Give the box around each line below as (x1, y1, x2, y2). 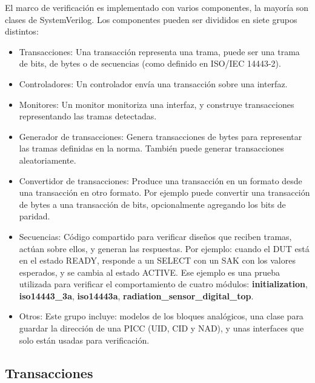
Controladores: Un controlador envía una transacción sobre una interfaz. (19, 77, 288, 90)
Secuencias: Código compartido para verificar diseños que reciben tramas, (19, 230, 292, 242)
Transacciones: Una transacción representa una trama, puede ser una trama (19, 45, 300, 58)
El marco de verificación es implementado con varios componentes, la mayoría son (5, 1, 309, 13)
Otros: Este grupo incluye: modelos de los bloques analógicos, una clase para (19, 310, 303, 322)
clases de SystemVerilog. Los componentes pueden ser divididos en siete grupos (5, 13, 297, 25)
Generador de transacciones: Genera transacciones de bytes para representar (19, 130, 302, 142)
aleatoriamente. (19, 153, 76, 166)
